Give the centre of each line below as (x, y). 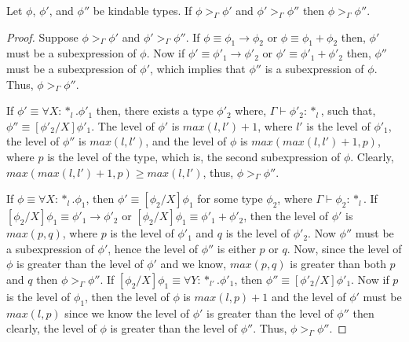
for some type (230, 199)
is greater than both (338, 264)
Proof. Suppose (42, 37)
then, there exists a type (155, 110)
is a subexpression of (314, 68)
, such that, (348, 110)
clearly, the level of (51, 328)
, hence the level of (153, 248)
